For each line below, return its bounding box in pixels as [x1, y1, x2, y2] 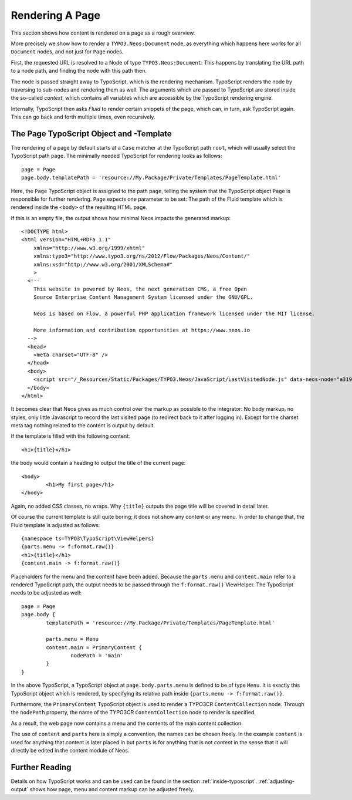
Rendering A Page [11, 9, 101, 22]
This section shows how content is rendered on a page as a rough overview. [11, 29, 195, 36]
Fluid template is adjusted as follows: [11, 521, 100, 528]
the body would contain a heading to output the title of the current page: [11, 460, 186, 467]
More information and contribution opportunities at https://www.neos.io [33, 326, 251, 333]
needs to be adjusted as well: [11, 589, 82, 596]
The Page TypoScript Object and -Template [11, 129, 172, 139]
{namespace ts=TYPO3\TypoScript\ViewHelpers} [21, 535, 155, 542]
